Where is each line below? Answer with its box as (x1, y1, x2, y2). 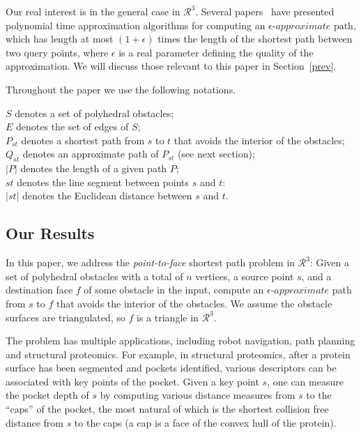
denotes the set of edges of (16, 119, 129, 134)
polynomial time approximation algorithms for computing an (6, 17, 266, 32)
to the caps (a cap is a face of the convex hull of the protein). (74, 415, 337, 429)
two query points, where (6, 45, 109, 59)
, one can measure (267, 374, 344, 388)
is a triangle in (137, 310, 199, 324)
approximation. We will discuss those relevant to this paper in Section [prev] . (6, 59, 337, 73)
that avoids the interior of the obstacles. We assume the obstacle (56, 296, 332, 310)
